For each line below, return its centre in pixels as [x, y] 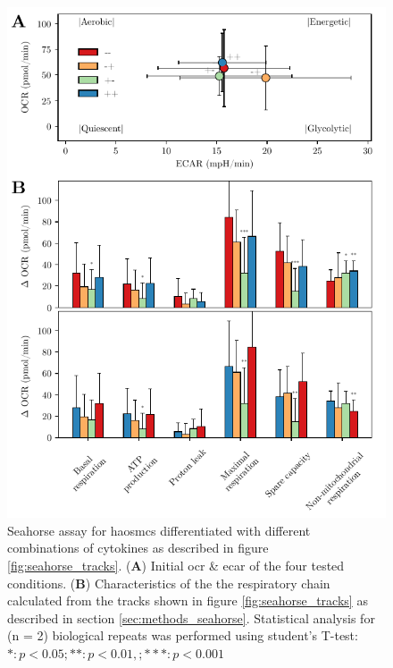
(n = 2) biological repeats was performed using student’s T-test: [183, 635]
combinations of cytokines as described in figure [138, 548]
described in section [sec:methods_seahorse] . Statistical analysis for [191, 617]
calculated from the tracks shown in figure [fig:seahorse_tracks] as [188, 600]
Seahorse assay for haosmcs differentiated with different [159, 530]
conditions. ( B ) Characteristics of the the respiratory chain [169, 583]
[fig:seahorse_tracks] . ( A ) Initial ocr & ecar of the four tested [176, 565]
